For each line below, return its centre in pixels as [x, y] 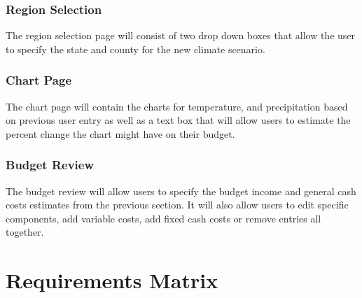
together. [25, 232]
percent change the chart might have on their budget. [120, 133]
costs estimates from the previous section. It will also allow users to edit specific [177, 205]
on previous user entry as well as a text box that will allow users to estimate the [178, 120]
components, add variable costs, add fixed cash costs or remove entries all [163, 218]
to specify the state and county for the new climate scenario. [135, 49]
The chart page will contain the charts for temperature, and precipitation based [177, 106]
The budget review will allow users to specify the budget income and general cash [181, 191]
